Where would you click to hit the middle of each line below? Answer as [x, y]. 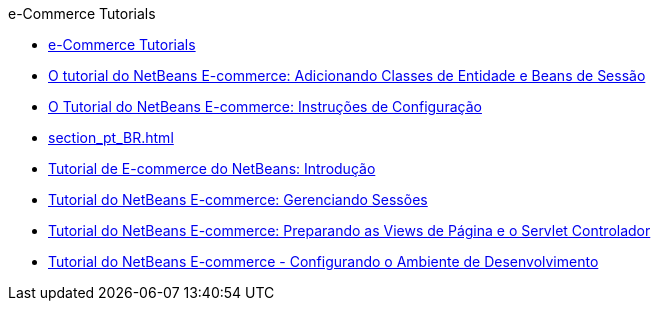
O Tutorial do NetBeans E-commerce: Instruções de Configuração [265, 106]
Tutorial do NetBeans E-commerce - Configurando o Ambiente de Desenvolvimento [323, 261]
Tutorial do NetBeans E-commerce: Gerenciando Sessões [238, 199]
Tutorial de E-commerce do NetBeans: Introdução [212, 168]
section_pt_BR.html [111, 137]
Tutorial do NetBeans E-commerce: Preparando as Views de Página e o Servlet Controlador [349, 230]
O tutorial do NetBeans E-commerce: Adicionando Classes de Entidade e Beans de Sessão [347, 75]
